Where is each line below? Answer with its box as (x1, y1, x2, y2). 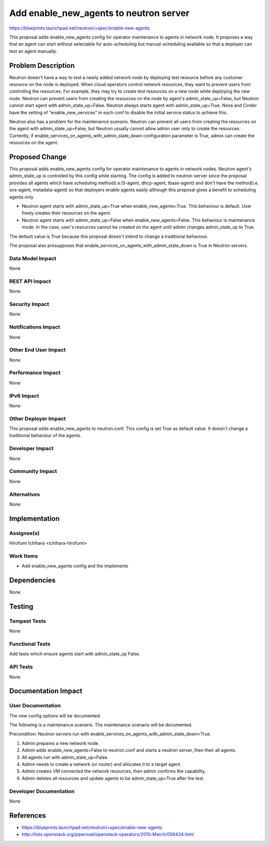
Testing (9, 602, 33, 611)
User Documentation (9, 702, 61, 709)
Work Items (9, 552, 38, 559)
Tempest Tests (9, 617, 46, 624)
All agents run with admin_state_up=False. (21, 754, 108, 760)
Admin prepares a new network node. (21, 740, 99, 746)
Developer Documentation (9, 787, 75, 794)
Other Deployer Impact (9, 415, 66, 422)
